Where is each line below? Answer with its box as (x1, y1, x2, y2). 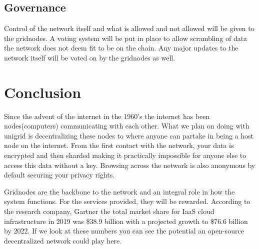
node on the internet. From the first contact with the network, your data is (4, 140, 234, 150)
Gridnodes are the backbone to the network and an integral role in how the (4, 186, 235, 196)
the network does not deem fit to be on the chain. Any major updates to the (4, 42, 238, 53)
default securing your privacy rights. (4, 169, 115, 180)
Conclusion (4, 81, 81, 102)
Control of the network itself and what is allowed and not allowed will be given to (4, 23, 254, 33)
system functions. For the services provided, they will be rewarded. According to (4, 196, 250, 206)
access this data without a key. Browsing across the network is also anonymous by (4, 159, 255, 170)
